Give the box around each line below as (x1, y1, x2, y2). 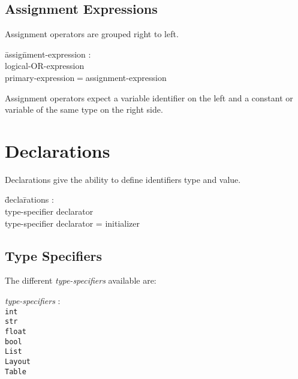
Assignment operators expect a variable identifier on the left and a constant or (5, 91, 293, 104)
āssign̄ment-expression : (5, 47, 91, 60)
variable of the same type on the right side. (5, 103, 163, 116)
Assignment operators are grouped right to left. (5, 28, 179, 40)
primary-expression (5, 71, 75, 83)
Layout (5, 357, 31, 366)
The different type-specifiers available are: (5, 274, 156, 287)
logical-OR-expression (5, 59, 85, 72)
